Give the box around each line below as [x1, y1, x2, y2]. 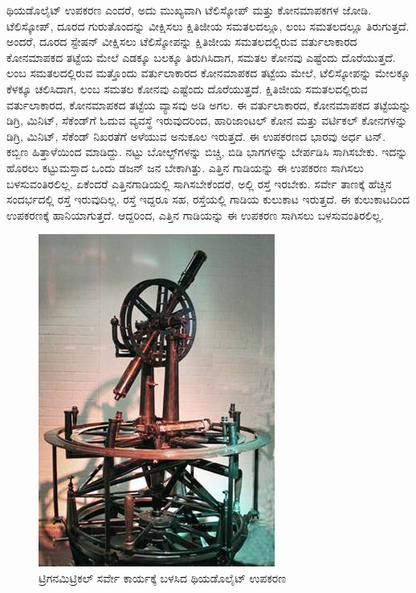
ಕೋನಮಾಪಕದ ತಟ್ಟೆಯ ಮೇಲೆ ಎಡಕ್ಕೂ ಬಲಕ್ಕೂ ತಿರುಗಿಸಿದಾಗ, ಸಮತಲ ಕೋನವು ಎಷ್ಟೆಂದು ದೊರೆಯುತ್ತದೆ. [6, 48, 396, 65]
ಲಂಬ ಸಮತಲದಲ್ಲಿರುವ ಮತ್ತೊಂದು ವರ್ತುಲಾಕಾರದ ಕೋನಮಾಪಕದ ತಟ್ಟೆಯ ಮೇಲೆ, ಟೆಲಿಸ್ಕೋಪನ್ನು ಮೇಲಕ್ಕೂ [6, 64, 410, 81]
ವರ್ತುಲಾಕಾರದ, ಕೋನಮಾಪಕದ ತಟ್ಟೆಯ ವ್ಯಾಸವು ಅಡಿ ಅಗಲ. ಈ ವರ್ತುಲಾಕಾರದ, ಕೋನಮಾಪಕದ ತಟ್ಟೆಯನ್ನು [6, 96, 411, 113]
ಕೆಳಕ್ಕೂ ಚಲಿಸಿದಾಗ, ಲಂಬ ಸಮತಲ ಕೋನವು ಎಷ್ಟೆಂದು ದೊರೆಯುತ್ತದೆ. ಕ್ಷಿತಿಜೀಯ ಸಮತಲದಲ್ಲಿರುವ [6, 80, 368, 97]
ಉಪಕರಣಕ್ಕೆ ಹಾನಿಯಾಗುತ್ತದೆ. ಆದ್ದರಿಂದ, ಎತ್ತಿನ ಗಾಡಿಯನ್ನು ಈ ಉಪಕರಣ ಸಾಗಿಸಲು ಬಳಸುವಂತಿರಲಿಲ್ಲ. [6, 206, 385, 223]
